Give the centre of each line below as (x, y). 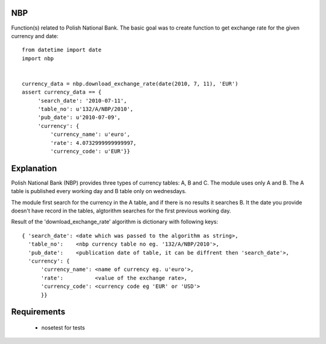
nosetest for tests (63, 327)
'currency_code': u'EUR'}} (90, 151)
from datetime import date (62, 50)
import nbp (38, 58)
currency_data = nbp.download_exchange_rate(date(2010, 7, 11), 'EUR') (130, 84)
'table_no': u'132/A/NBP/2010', (86, 109)
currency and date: (35, 36)
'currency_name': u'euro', (90, 135)
